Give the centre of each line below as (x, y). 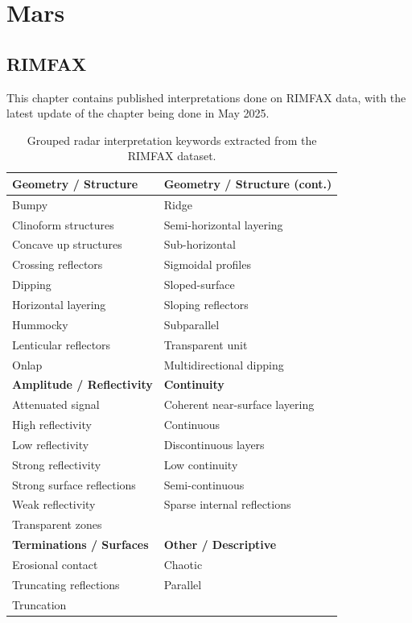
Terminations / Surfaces (80, 545)
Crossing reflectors (58, 264)
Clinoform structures (63, 224)
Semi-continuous (204, 484)
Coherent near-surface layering (239, 404)
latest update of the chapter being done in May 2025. (138, 113)
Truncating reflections (66, 584)
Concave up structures (67, 244)
